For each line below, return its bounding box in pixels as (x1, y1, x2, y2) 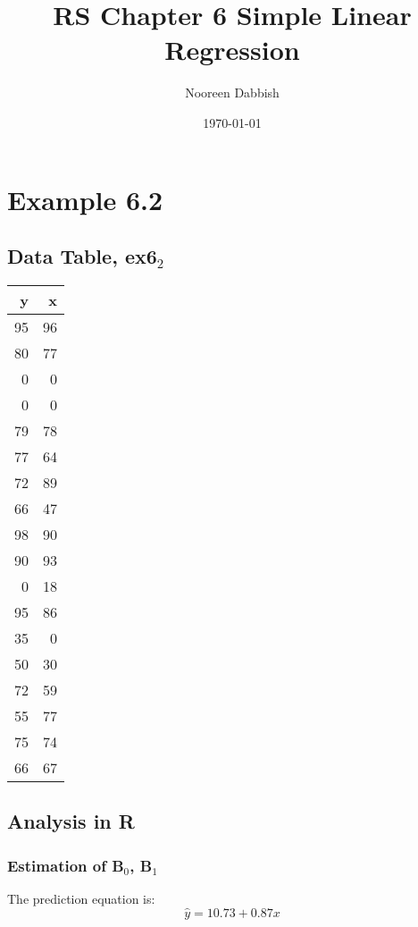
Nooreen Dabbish (185, 83, 280, 102)
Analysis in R (7, 807, 135, 835)
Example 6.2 (7, 181, 163, 217)
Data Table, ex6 (7, 242, 157, 270)
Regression (164, 31, 300, 68)
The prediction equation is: (7, 889, 155, 907)
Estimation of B (7, 854, 124, 876)
